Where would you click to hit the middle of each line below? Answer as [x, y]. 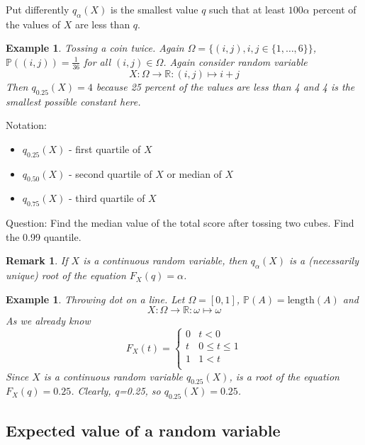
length [301, 300]
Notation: [26, 125]
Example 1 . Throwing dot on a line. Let [95, 299]
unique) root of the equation [66, 275]
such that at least [247, 9]
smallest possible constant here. [73, 101]
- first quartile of [105, 148]
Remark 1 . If [37, 260]
